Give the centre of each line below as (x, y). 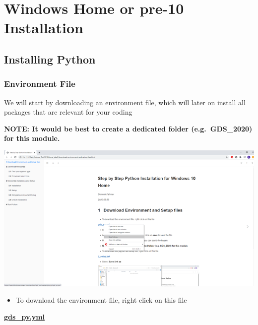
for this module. (32, 138)
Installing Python (50, 59)
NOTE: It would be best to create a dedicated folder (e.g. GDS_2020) (128, 128)
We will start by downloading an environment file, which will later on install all (125, 102)
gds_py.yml (25, 317)
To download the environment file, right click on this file (101, 300)
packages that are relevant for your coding (68, 112)
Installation (44, 28)
